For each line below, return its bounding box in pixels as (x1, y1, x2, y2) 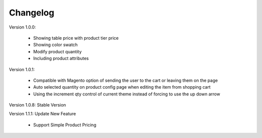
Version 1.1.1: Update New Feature (9, 111, 76, 117)
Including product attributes (33, 56, 89, 61)
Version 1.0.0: (9, 24, 36, 30)
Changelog (9, 7, 54, 18)
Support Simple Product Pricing (33, 122, 97, 128)
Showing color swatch (33, 42, 78, 48)
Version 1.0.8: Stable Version (9, 102, 66, 108)
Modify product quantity (33, 48, 82, 54)
